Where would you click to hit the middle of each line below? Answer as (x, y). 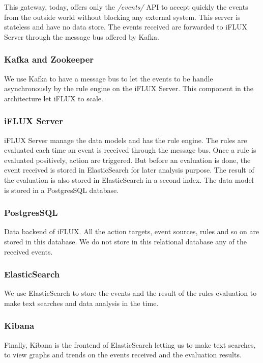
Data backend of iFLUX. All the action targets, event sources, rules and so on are (132, 231)
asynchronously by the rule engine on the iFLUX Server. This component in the (129, 88)
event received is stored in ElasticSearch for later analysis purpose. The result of (129, 170)
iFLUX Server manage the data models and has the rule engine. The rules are (126, 140)
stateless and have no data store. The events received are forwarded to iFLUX (126, 27)
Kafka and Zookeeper (49, 59)
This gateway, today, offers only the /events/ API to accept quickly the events (126, 7)
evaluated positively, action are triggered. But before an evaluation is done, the (127, 160)
